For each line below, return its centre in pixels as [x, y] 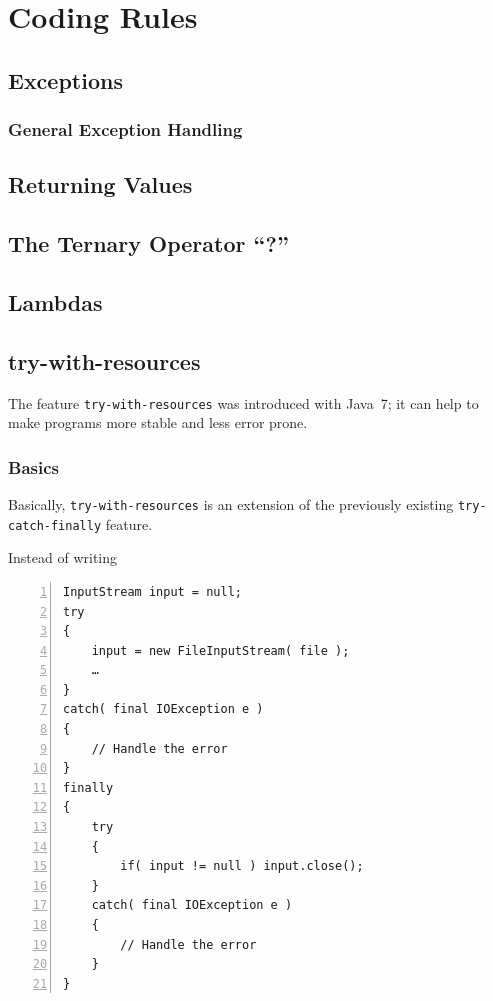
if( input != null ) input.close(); [242, 866]
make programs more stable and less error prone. [158, 422]
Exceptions [65, 79]
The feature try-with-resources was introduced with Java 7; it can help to [243, 402]
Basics [33, 466]
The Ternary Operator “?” [148, 243]
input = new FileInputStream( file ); [220, 650]
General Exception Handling [125, 129]
